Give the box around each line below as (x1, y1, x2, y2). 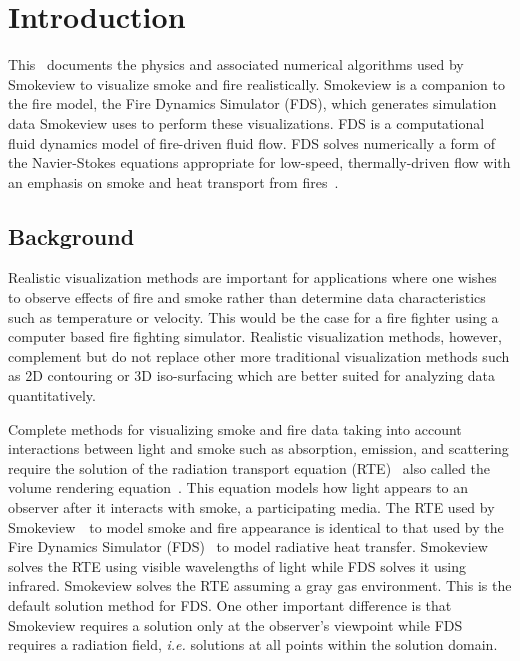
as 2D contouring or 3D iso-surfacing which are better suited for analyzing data (8, 365, 496, 386)
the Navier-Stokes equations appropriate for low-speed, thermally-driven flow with (8, 152, 511, 173)
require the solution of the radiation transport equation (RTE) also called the (8, 457, 490, 478)
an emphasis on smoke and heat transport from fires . (8, 171, 339, 192)
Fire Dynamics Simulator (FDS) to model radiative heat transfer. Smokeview (8, 536, 488, 557)
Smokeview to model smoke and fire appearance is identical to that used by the (8, 516, 504, 537)
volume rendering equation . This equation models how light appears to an (8, 477, 469, 498)
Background (8, 220, 135, 251)
